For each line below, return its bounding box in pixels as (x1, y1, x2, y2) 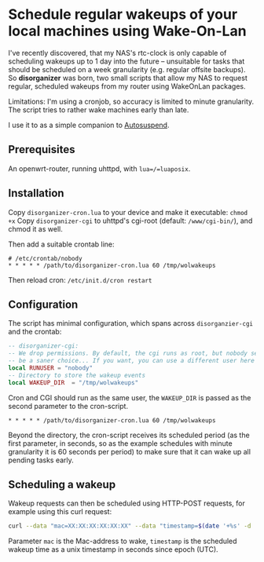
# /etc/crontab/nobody (8, 254, 82, 262)
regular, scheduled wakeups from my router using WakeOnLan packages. (8, 81, 246, 91)
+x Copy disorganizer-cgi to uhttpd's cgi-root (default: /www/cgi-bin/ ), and (8, 216, 253, 225)
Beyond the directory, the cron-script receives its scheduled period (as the (8, 430, 250, 440)
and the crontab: (8, 327, 62, 337)
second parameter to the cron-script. (8, 401, 128, 411)
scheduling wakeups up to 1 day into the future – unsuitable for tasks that (8, 57, 245, 66)
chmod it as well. (8, 224, 63, 233)
